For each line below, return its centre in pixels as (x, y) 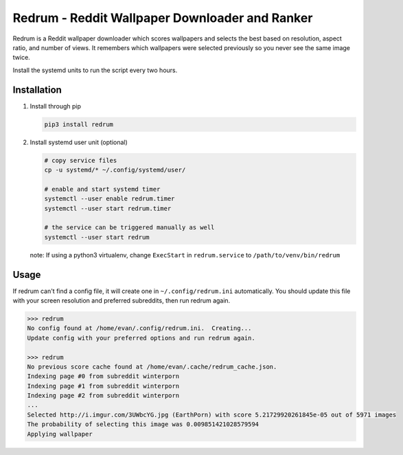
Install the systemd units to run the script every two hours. (95, 70)
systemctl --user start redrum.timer (108, 208)
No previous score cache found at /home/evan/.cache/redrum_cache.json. (152, 366)
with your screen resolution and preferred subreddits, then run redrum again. (122, 300)
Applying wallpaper (60, 434)
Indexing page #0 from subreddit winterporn (103, 376)
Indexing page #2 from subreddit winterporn (103, 396)
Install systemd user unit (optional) (79, 142)
